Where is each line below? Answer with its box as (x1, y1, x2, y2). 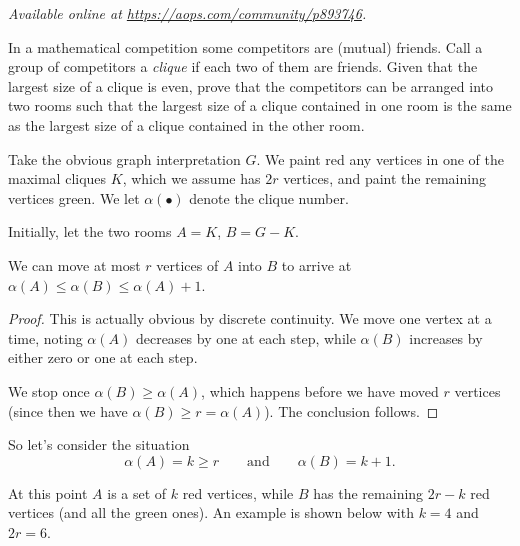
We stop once (8, 380, 90, 401)
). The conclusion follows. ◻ (264, 400, 439, 421)
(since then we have (8, 400, 128, 421)
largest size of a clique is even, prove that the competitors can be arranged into (8, 75, 494, 96)
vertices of (156, 254, 219, 275)
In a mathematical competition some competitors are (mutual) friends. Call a (8, 36, 483, 57)
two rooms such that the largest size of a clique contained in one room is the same (8, 95, 512, 116)
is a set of (107, 482, 167, 503)
